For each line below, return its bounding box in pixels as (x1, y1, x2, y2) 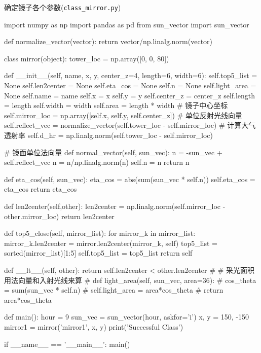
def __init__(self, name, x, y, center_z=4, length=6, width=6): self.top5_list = (4, 70, 257, 81)
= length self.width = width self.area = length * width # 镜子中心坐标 (4, 100, 228, 111)
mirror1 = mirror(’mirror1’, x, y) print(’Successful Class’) (4, 321, 183, 332)
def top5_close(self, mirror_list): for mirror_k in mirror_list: (4, 228, 196, 238)
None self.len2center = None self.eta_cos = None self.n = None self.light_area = (4, 80, 256, 91)
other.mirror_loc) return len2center (4, 210, 115, 221)
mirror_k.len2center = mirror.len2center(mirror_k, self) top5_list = (4, 237, 218, 248)
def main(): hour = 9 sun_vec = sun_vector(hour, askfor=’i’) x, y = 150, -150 (4, 311, 249, 322)
